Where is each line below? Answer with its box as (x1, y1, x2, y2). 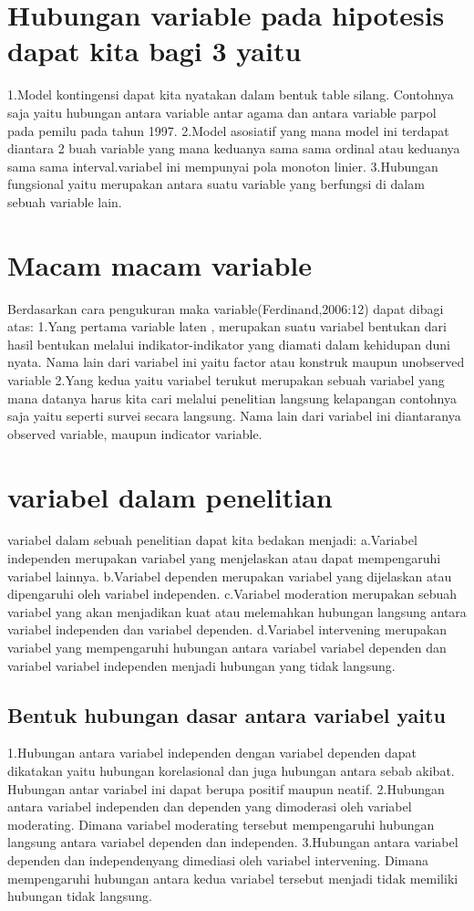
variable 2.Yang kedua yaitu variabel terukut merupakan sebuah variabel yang (7, 370, 445, 389)
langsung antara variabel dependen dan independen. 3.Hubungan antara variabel (7, 832, 459, 852)
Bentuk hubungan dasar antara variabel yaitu (7, 700, 446, 728)
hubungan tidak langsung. (7, 886, 152, 906)
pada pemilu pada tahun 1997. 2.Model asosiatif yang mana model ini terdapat (7, 120, 449, 140)
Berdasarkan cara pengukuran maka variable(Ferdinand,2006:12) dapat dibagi (7, 298, 444, 318)
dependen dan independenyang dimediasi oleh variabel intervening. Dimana (7, 850, 429, 869)
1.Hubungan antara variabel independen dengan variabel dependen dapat (7, 743, 417, 762)
